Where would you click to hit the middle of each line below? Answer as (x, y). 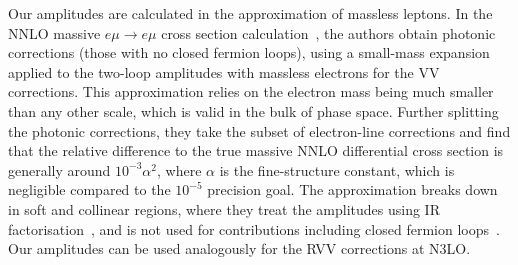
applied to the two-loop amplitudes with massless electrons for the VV (224, 71)
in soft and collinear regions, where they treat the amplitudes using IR (224, 208)
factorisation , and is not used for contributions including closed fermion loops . (254, 228)
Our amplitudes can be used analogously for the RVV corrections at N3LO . (239, 248)
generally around (59, 169)
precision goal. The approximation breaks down (352, 189)
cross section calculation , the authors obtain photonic (328, 32)
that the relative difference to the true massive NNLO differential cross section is (256, 150)
